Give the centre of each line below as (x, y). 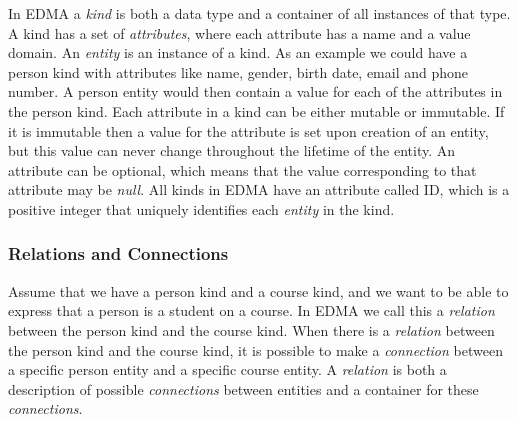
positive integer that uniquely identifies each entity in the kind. (201, 208)
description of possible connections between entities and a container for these (243, 388)
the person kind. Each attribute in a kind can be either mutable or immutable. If (256, 110)
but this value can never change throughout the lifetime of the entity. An (232, 150)
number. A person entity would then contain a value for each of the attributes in (255, 91)
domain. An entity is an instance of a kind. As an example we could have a (238, 52)
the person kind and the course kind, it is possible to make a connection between (255, 349)
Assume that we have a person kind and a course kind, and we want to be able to (258, 290)
